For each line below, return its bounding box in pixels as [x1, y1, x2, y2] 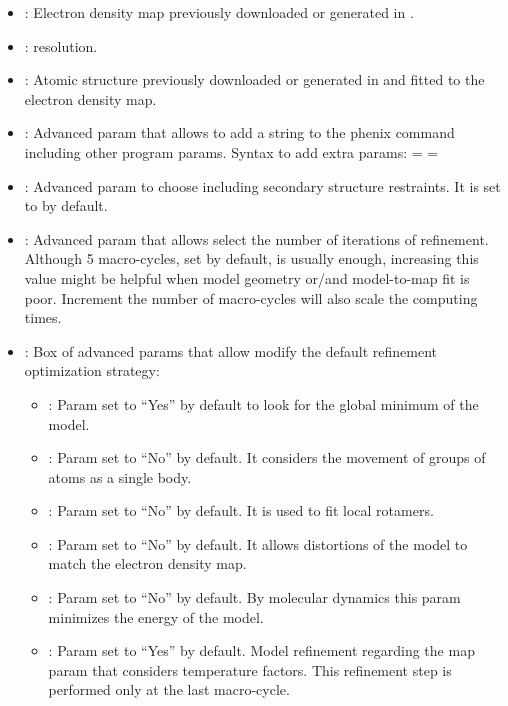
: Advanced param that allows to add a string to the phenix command [24, 122, 455, 143]
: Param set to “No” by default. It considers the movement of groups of [48, 447, 486, 468]
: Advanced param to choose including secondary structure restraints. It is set [24, 175, 501, 196]
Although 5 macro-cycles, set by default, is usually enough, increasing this [24, 248, 479, 269]
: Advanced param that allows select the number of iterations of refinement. [24, 228, 489, 249]
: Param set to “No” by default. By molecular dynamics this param [48, 587, 461, 608]
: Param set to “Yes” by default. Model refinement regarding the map [48, 640, 475, 661]
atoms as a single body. [48, 466, 192, 487]
